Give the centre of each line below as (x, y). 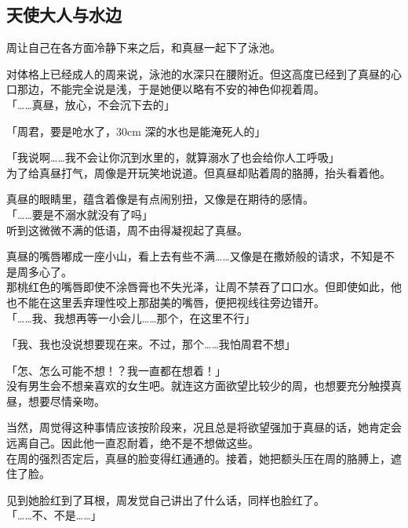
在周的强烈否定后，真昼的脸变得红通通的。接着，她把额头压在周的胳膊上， (199, 458)
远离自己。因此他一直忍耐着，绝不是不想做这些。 (133, 443)
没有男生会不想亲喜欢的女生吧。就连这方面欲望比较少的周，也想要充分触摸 (199, 386)
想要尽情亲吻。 (66, 401)
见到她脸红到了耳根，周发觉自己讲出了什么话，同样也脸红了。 (166, 499)
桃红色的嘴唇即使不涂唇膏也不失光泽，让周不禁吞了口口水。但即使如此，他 (209, 287)
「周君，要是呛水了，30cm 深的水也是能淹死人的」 (136, 131)
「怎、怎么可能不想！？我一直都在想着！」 (116, 370)
